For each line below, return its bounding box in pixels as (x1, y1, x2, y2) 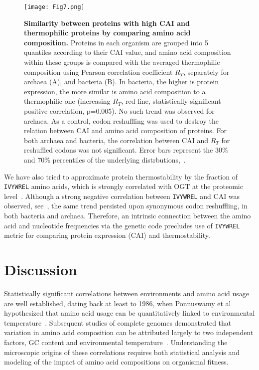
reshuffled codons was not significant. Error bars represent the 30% (24, 145, 228, 155)
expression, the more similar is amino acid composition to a (24, 86, 206, 96)
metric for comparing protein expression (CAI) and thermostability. (4, 230, 210, 240)
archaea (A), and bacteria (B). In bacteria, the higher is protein (24, 76, 219, 87)
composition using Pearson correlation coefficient (24, 66, 173, 77)
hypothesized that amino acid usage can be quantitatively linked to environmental (4, 308, 255, 318)
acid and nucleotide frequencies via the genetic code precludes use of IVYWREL (4, 220, 240, 230)
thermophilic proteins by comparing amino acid (24, 27, 191, 38)
